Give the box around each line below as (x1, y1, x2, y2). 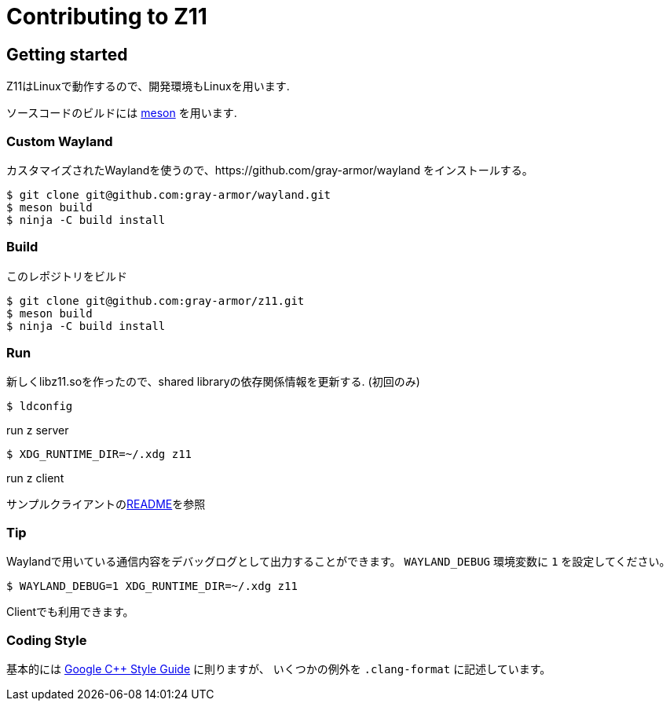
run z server (6, 423, 69, 438)
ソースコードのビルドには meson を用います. (6, 106, 237, 120)
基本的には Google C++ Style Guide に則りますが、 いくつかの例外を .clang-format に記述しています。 (6, 661, 551, 676)
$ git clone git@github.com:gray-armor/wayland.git (6, 188, 331, 201)
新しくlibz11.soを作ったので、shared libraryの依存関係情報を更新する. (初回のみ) (6, 375, 420, 389)
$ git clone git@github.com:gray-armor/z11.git (6, 294, 305, 307)
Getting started (6, 44, 128, 64)
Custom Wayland (6, 133, 113, 149)
